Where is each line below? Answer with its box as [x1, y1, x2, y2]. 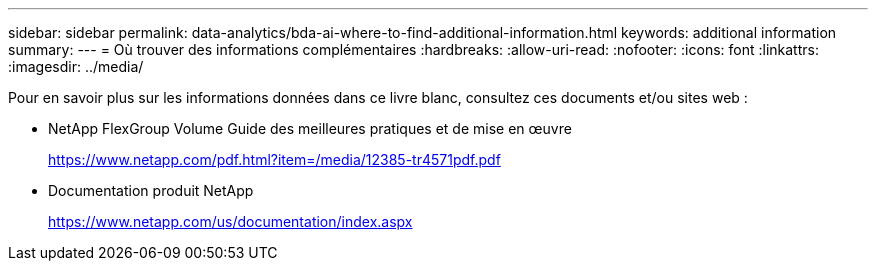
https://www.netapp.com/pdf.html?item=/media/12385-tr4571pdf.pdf [48, 151, 501, 168]
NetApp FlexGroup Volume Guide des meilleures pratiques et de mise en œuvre [48, 120, 572, 137]
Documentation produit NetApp [48, 182, 254, 199]
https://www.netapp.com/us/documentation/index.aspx [48, 213, 413, 230]
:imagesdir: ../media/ [8, 58, 144, 75]
